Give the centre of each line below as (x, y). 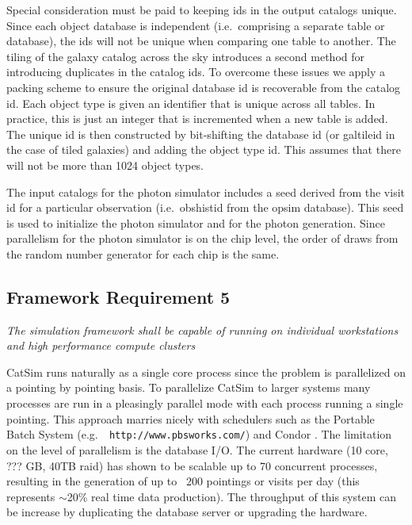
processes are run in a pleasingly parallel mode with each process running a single (205, 403)
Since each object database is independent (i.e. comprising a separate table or (196, 25)
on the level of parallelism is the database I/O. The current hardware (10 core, (197, 449)
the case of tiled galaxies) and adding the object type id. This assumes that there (204, 149)
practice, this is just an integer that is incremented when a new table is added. (197, 119)
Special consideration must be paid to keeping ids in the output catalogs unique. (202, 10)
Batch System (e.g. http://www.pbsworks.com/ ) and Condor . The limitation (199, 434)
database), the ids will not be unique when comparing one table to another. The (201, 41)
